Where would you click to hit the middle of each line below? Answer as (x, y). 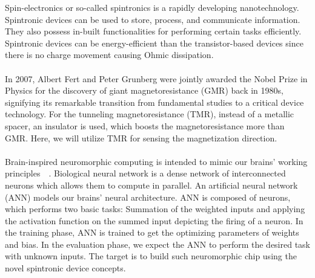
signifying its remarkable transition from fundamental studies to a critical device (154, 102)
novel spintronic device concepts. (65, 268)
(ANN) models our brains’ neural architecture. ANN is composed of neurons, (148, 197)
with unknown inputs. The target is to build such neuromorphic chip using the (151, 256)
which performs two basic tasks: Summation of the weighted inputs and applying (155, 209)
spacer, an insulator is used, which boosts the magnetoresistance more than (145, 125)
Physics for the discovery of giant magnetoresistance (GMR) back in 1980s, (144, 90)
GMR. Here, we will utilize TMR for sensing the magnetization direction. (141, 137)
